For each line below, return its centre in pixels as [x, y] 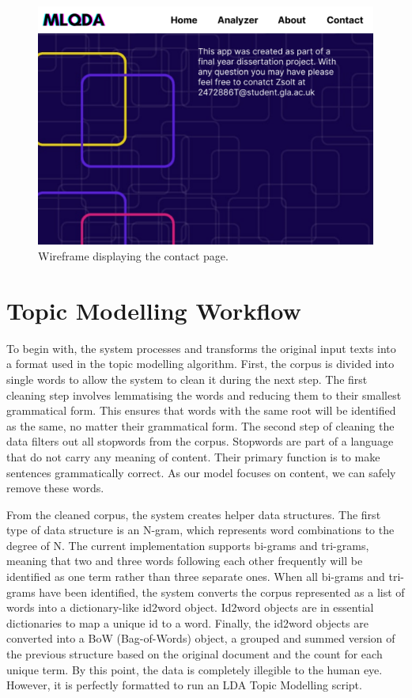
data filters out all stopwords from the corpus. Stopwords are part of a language [200, 441]
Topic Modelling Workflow [154, 310]
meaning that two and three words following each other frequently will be [185, 561]
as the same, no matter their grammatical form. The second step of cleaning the [200, 425]
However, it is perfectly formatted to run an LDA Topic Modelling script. [184, 685]
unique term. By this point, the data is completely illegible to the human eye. [195, 669]
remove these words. [55, 488]
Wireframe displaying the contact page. [133, 256]
